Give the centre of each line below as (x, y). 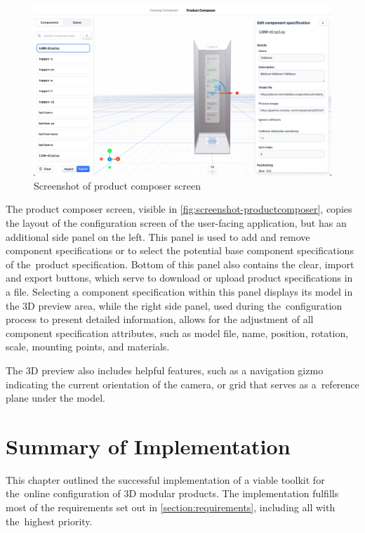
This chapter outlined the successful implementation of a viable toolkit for (165, 479)
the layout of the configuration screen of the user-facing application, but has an (176, 223)
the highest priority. (49, 521)
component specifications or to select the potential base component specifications (180, 250)
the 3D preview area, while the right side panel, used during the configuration (174, 305)
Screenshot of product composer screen (117, 185)
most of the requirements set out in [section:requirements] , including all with (171, 507)
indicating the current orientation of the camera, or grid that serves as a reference (182, 384)
